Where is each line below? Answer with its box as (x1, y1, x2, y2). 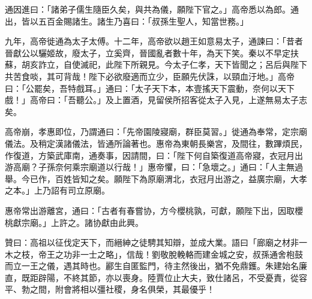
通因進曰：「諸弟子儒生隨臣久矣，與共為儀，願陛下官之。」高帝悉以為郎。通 (5, 3, 299, 15)
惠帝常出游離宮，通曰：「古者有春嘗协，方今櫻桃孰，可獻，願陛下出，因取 (5, 204, 295, 216)
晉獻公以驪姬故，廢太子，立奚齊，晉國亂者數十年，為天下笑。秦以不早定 (5, 46, 290, 59)
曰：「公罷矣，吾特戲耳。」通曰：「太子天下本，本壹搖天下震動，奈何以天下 (5, 81, 295, 94)
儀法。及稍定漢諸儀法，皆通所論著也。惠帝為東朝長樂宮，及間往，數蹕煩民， (5, 137, 307, 149)
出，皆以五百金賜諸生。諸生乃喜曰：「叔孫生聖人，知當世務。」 (5, 14, 248, 27)
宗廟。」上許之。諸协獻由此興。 (21, 216, 143, 228)
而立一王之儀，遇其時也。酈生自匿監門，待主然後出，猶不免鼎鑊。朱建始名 (5, 259, 299, 272)
